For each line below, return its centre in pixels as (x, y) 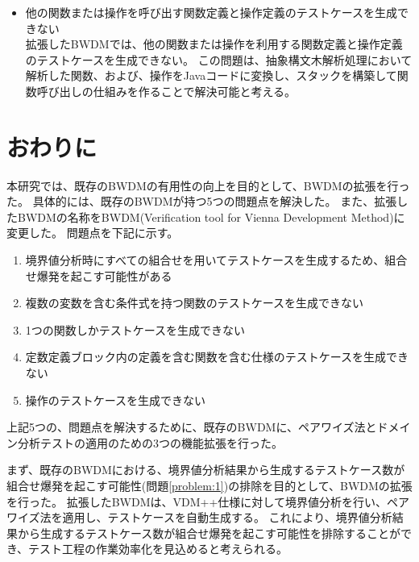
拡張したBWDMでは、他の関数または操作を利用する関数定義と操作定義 (214, 44)
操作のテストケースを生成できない (116, 400)
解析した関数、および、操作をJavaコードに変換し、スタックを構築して (211, 75)
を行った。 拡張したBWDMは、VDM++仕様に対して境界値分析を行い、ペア (208, 501)
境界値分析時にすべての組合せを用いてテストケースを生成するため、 (205, 260)
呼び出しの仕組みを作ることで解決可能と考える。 (166, 91)
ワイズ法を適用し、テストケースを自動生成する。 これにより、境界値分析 (199, 517)
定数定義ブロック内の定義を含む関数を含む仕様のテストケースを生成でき (217, 357)
